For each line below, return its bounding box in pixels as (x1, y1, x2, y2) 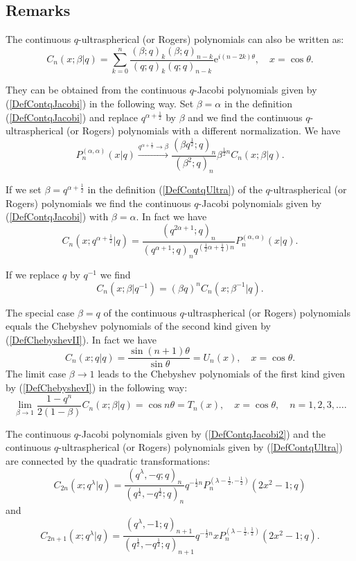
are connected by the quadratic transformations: (6, 453, 211, 467)
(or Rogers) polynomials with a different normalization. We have (66, 123, 341, 138)
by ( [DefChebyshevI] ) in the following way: (6, 380, 188, 395)
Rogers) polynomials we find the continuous (6, 195, 191, 210)
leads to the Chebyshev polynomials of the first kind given (98, 366, 346, 381)
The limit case (6, 366, 66, 381)
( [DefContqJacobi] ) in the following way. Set (6, 96, 194, 111)
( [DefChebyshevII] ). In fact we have (6, 332, 157, 346)
